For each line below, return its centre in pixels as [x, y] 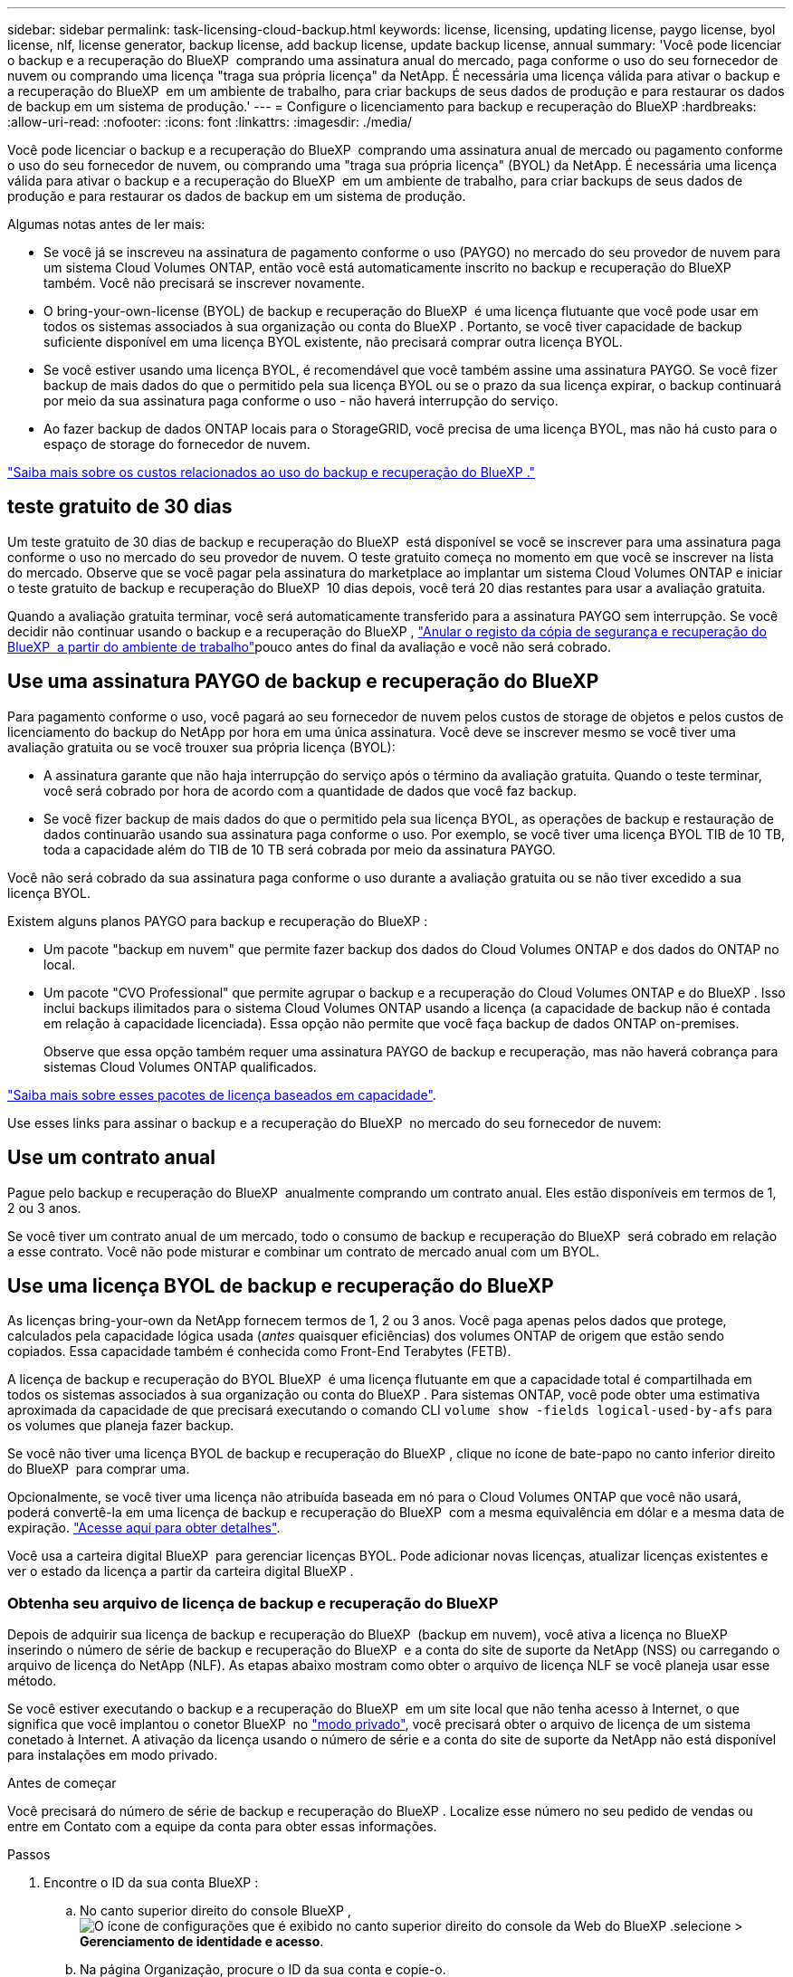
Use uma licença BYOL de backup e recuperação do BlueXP [281, 1285]
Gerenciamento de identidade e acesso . [202, 1942]
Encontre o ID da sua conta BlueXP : [151, 1883]
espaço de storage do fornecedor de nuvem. [177, 444]
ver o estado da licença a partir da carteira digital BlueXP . [181, 1571]
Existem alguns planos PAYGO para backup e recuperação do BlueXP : [218, 921]
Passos [29, 1855]
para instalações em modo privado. [113, 1755]
